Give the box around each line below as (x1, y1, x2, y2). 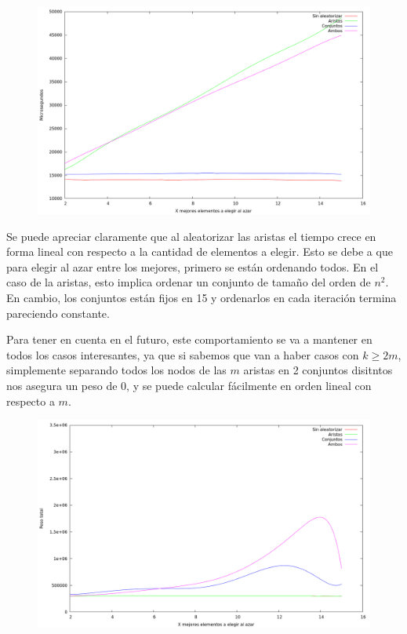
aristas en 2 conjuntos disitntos (243, 362, 393, 378)
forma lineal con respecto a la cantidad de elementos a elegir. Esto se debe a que (6, 243, 393, 260)
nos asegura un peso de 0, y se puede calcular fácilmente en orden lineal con (6, 377, 372, 393)
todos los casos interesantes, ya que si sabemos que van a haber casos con (6, 346, 359, 363)
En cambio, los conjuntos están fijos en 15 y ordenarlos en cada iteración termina (6, 289, 397, 305)
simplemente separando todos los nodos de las (6, 362, 227, 378)
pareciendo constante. (6, 304, 110, 321)
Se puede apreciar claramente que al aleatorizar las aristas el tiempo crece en (6, 228, 376, 244)
